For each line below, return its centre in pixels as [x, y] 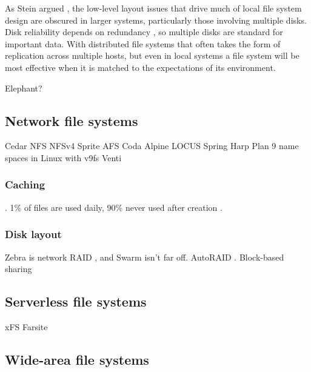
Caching [25, 184]
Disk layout [33, 234]
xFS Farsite [26, 326]
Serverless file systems [76, 301]
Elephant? [24, 88]
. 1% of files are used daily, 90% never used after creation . [114, 207]
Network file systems [72, 120]
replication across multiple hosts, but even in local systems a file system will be [152, 55]
